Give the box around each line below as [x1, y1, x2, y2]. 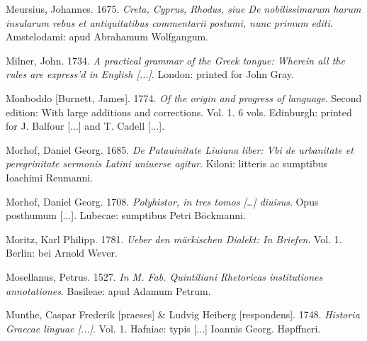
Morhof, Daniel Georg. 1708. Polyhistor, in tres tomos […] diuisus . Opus [6, 194, 319, 208]
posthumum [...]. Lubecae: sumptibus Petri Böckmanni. [6, 208, 246, 223]
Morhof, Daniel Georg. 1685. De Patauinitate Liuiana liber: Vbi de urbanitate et [6, 142, 354, 157]
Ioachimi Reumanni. [6, 169, 94, 184]
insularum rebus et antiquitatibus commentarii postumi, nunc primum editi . [6, 15, 333, 30]
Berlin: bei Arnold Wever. [6, 245, 118, 260]
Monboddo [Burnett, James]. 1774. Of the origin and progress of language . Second [6, 90, 362, 105]
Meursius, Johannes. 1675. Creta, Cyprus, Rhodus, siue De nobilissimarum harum [6, 1, 361, 16]
